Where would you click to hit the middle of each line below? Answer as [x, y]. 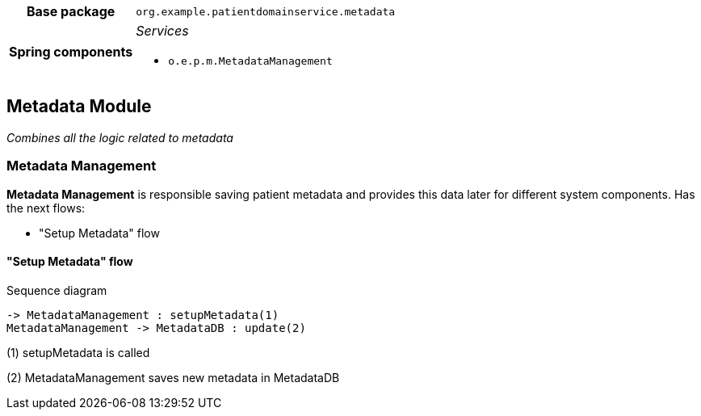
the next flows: [46, 208]
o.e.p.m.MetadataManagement [250, 61]
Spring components [71, 51]
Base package [71, 11]
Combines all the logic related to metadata [120, 137]
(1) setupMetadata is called [78, 352]
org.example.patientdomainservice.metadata [266, 11]
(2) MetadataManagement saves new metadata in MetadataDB [173, 377]
